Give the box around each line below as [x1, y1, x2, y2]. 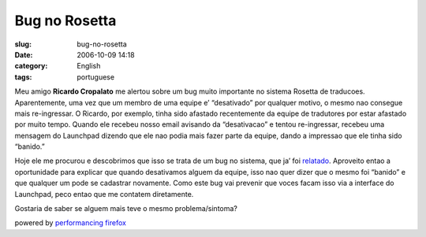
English [77, 61, 101, 71]
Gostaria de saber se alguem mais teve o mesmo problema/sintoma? [14, 204, 238, 213]
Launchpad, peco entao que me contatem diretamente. [14, 189, 194, 198]
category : [14, 61, 48, 71]
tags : [14, 72, 32, 82]
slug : [14, 39, 32, 49]
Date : [14, 50, 33, 59]
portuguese [77, 72, 114, 82]
